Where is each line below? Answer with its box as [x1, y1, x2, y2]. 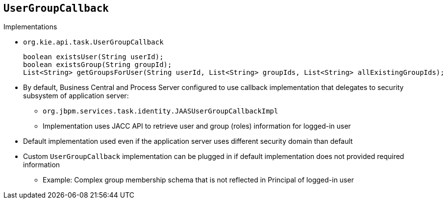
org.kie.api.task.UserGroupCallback [23, 38, 164, 46]
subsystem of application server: [23, 91, 129, 100]
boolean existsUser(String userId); [23, 53, 164, 61]
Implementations [3, 23, 57, 31]
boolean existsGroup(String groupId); [23, 61, 172, 69]
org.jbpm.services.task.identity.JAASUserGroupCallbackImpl [43, 107, 278, 115]
